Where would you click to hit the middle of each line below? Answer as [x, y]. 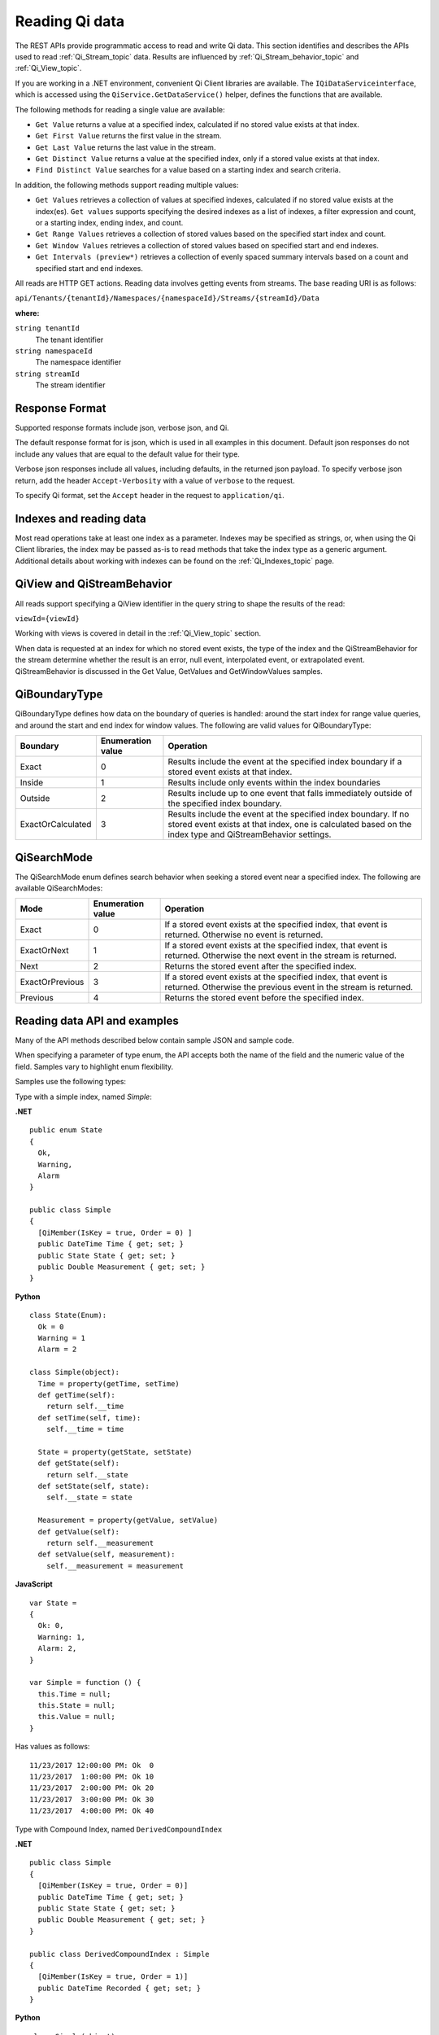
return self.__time [85, 1407]
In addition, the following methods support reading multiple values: [127, 185]
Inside [32, 783]
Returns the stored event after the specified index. [261, 966]
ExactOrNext [44, 951]
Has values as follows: [52, 1747]
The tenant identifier [70, 339]
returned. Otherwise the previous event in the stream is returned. [289, 987]
